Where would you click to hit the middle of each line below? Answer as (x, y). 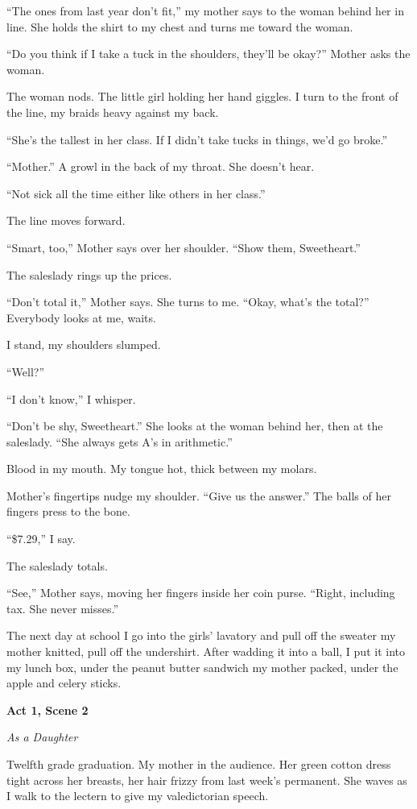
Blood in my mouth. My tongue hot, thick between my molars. (162, 469)
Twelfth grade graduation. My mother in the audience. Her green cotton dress (199, 764)
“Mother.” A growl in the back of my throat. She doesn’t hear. (161, 166)
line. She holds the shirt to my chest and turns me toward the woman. (180, 26)
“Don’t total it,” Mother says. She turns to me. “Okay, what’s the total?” (188, 302)
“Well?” (26, 371)
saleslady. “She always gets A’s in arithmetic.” (120, 441)
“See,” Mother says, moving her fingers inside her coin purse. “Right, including (201, 593)
